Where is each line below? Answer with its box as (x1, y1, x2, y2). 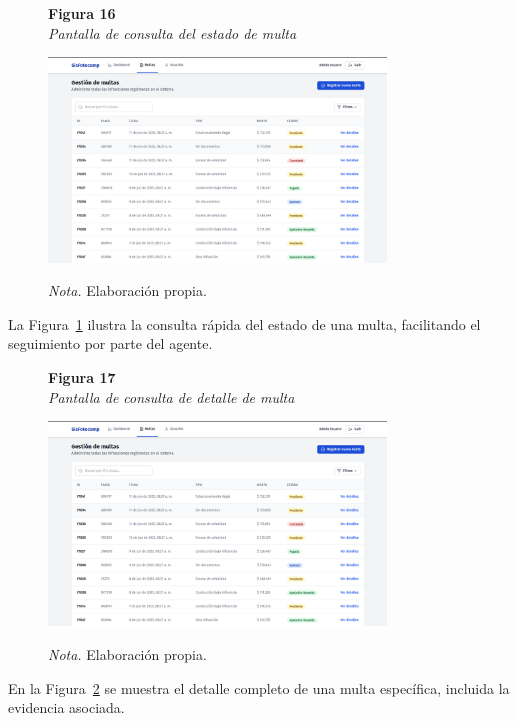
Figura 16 (48, 3, 116, 23)
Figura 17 (48, 366, 116, 387)
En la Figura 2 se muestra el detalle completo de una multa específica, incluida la (8, 677, 510, 698)
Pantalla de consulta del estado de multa (48, 22, 297, 43)
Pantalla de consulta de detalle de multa (48, 386, 295, 407)
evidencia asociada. (8, 697, 125, 718)
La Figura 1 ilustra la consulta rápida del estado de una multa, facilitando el (8, 313, 481, 334)
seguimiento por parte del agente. (8, 333, 213, 354)
